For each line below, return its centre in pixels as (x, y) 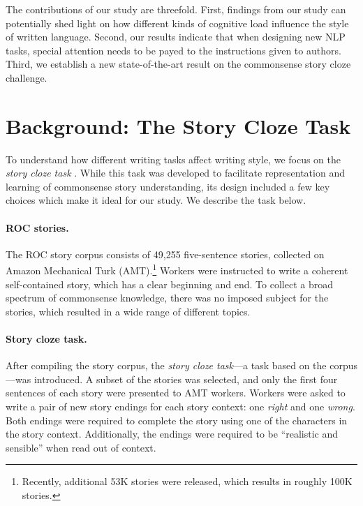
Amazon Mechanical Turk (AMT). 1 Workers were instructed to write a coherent (177, 269)
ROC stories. (37, 227)
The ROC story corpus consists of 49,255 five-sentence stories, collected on (165, 254)
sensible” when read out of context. (81, 447)
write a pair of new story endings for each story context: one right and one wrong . (180, 407)
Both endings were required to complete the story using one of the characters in (177, 420)
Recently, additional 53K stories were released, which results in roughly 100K (187, 481)
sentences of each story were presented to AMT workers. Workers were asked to (176, 393)
